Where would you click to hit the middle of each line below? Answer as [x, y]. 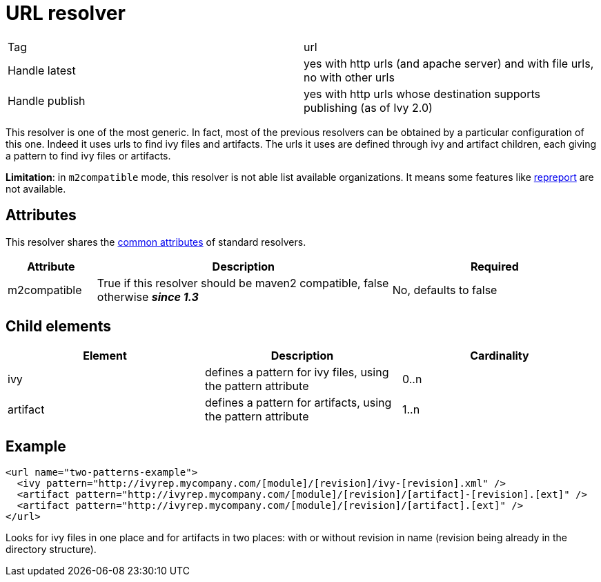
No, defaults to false [445, 290]
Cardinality [500, 356]
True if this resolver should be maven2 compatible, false [243, 283]
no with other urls [349, 77]
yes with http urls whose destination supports [422, 94]
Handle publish [47, 100]
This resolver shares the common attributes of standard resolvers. [156, 242]
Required [494, 266]
